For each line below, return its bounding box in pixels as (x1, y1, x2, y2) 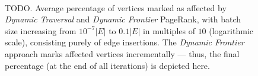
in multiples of (142, 24, 195, 37)
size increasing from (5, 24, 77, 37)
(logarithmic (209, 24, 254, 37)
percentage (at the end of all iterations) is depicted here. (5, 59, 210, 71)
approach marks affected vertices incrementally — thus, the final (5, 47, 240, 60)
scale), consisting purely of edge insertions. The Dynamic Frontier (5, 36, 244, 48)
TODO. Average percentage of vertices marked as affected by (5, 1, 227, 14)
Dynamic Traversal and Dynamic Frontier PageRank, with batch (5, 13, 241, 25)
